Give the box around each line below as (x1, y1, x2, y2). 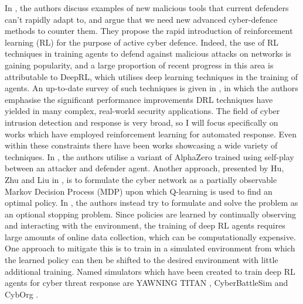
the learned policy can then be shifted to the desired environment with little (5, 254, 278, 266)
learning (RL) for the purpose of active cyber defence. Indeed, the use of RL (5, 36, 278, 48)
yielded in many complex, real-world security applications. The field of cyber (5, 105, 280, 117)
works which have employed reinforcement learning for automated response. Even (5, 127, 297, 140)
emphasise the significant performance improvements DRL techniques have (5, 93, 273, 105)
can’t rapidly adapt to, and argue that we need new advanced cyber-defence (5, 13, 278, 25)
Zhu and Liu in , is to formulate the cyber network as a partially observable (5, 173, 277, 185)
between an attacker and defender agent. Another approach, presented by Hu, (5, 162, 284, 174)
